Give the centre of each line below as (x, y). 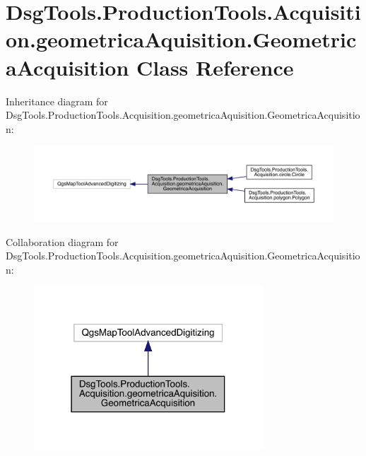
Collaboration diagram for (62, 241)
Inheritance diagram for (57, 101)
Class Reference (215, 67)
